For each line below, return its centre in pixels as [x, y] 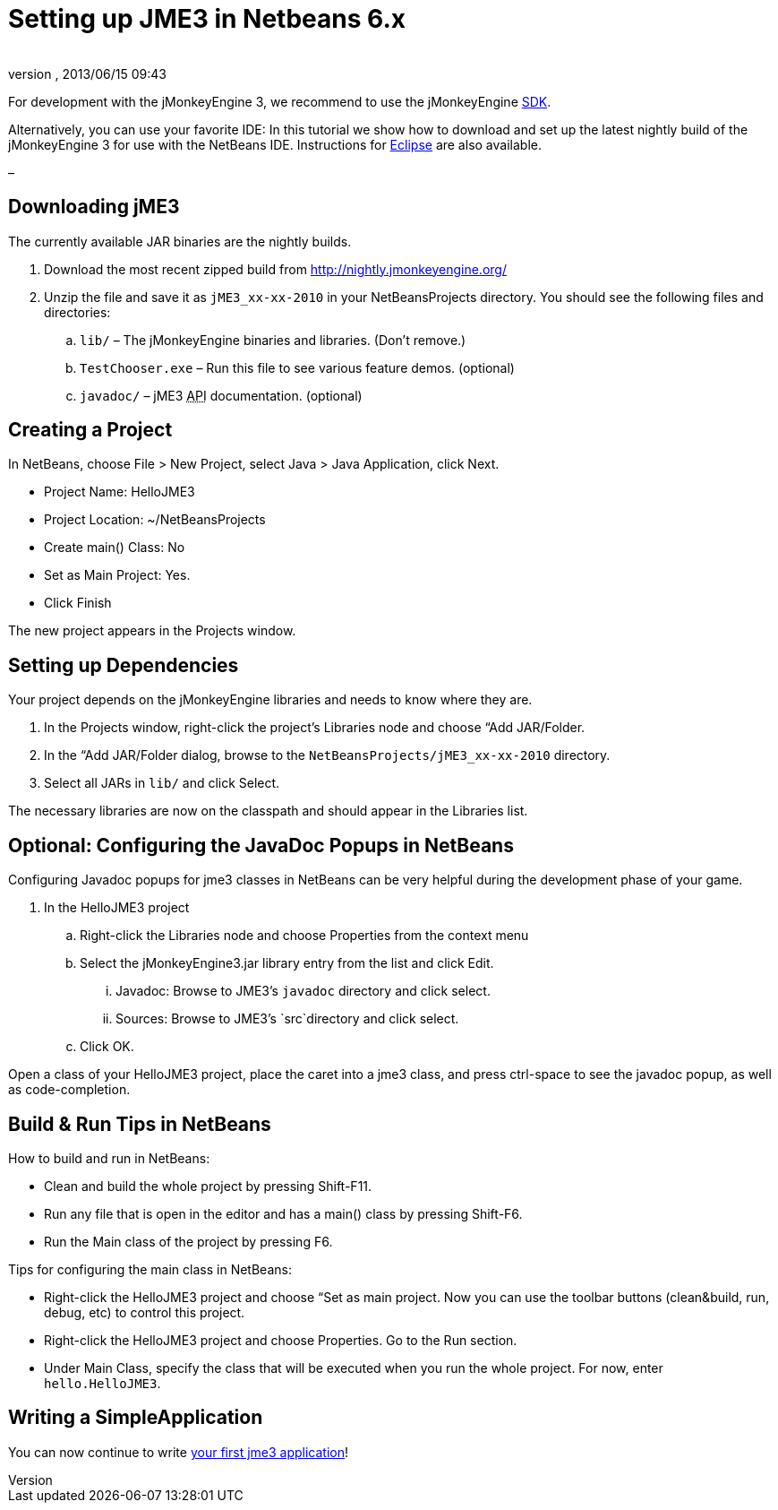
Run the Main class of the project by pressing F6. [188, 1241]
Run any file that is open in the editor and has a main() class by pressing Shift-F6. [283, 1213]
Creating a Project [90, 430]
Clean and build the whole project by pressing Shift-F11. [208, 1186]
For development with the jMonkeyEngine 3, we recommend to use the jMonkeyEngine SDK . [280, 101]
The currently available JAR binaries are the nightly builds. [180, 241]
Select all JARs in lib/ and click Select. [162, 783]
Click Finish [78, 603]
